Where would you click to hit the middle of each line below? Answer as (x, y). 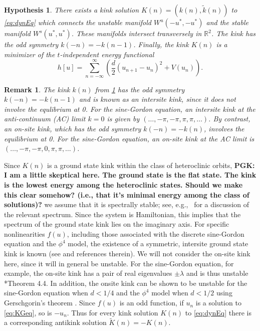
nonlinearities (25, 233)
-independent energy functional (107, 54)
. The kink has (234, 33)
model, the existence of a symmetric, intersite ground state (158, 243)
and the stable (227, 22)
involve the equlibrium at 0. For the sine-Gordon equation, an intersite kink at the (130, 109)
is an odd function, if (152, 303)
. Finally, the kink (161, 44)
